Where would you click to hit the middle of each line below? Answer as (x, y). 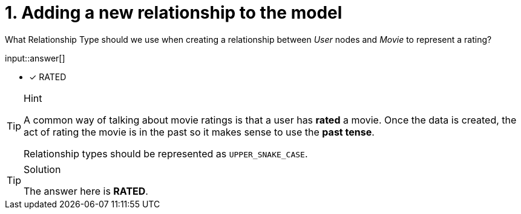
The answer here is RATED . (86, 191)
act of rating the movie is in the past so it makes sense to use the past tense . (199, 132)
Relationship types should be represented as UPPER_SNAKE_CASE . (166, 153)
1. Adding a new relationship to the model (174, 13)
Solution (42, 169)
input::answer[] (35, 58)
